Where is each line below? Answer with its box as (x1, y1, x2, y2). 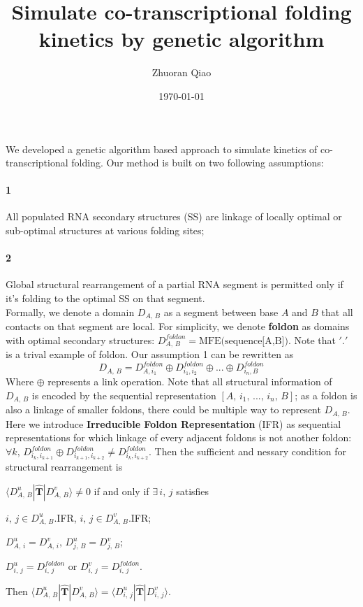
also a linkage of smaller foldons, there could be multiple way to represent (6, 402, 321, 417)
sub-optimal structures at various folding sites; (6, 223, 205, 238)
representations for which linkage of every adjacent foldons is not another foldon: (6, 430, 352, 445)
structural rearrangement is (6, 459, 123, 474)
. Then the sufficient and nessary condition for (149, 444, 347, 459)
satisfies (176, 483, 209, 498)
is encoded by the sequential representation (31, 387, 216, 402)
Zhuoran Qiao (151, 65, 212, 80)
